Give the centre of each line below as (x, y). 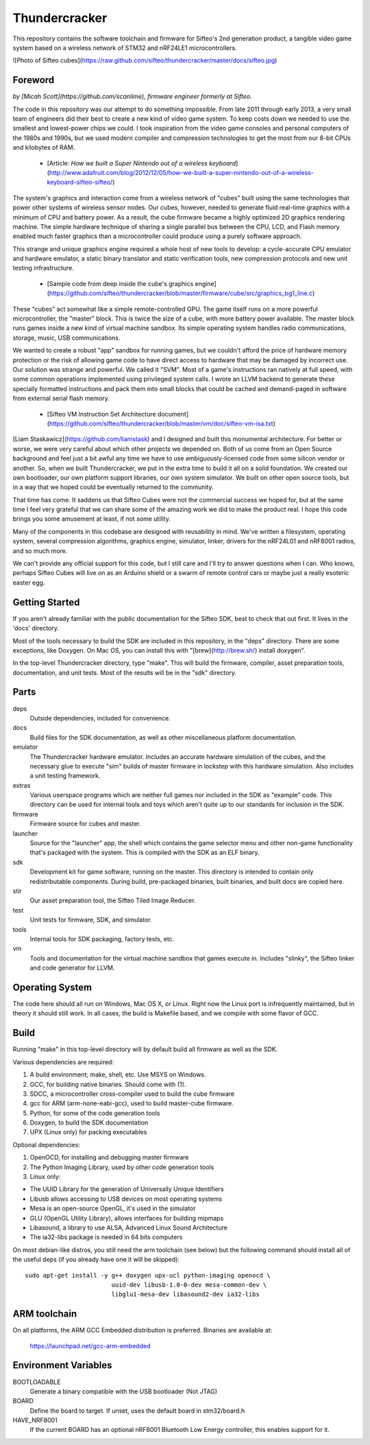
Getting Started (46, 602)
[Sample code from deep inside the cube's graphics (120, 283)
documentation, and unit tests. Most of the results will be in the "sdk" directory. (124, 672)
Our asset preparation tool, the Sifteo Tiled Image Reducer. (113, 901)
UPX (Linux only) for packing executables (88, 1132)
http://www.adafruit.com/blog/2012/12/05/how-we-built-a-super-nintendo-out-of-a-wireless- (182, 172)
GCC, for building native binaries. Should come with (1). (108, 1084)
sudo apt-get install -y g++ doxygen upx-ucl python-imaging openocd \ (148, 1275)
